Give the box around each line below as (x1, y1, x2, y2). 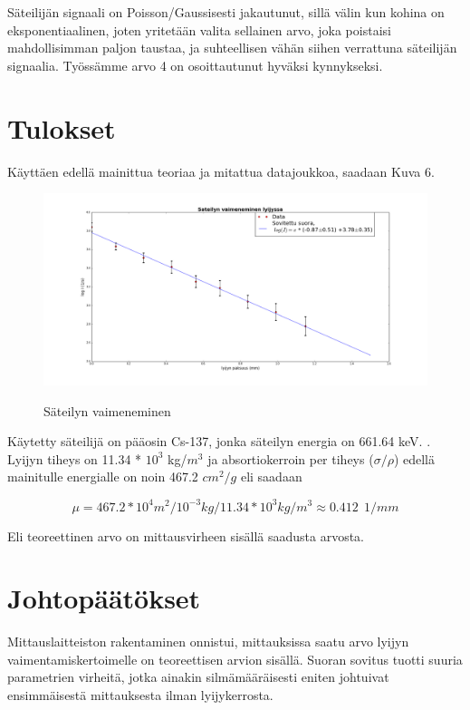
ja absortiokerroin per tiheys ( (207, 449, 374, 468)
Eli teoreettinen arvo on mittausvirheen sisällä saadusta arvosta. (7, 526, 364, 545)
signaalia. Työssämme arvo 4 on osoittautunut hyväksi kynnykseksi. (7, 55, 383, 74)
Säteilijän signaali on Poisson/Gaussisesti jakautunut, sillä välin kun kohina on (7, 3, 445, 21)
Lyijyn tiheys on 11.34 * (7, 449, 142, 468)
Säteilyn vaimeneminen (43, 401, 171, 420)
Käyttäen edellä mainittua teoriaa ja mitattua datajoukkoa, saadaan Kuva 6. (7, 161, 435, 180)
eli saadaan (240, 467, 302, 486)
